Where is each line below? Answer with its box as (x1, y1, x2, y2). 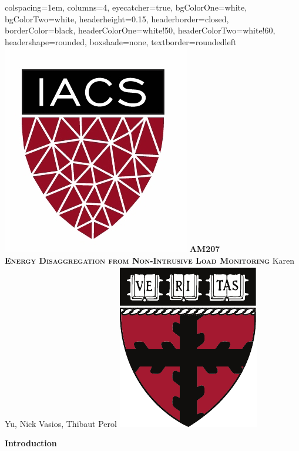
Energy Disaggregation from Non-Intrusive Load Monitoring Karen (5, 254, 295, 266)
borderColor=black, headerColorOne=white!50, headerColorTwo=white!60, (5, 24, 276, 36)
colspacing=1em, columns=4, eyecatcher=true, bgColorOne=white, (5, 1, 247, 13)
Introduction (5, 437, 57, 449)
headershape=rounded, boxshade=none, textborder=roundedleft (5, 35, 237, 48)
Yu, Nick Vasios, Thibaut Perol (5, 417, 117, 429)
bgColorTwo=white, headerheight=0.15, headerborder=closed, (5, 12, 229, 25)
